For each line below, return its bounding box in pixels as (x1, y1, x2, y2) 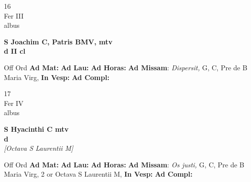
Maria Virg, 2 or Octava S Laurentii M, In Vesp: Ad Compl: (4, 169, 193, 179)
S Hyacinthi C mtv (4, 123, 69, 134)
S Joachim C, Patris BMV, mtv (4, 36, 113, 46)
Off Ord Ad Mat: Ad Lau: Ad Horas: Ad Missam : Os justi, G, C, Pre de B (4, 159, 245, 169)
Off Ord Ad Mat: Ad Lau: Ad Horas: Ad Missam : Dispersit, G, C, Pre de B (4, 62, 248, 72)
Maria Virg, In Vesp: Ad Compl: (4, 72, 110, 82)
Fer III (4, 10, 24, 20)
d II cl (4, 46, 25, 56)
